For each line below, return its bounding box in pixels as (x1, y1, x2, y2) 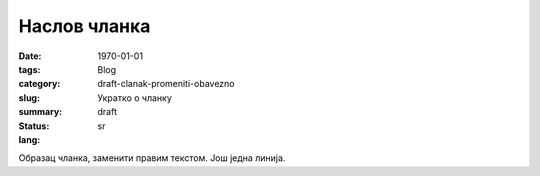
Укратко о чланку (97, 91, 172, 104)
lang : (18, 133, 41, 145)
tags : (18, 63, 41, 75)
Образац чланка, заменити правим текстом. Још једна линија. (18, 152, 286, 164)
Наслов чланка (18, 15, 151, 37)
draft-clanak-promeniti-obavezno (97, 78, 235, 90)
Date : (18, 50, 42, 62)
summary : (18, 106, 63, 118)
